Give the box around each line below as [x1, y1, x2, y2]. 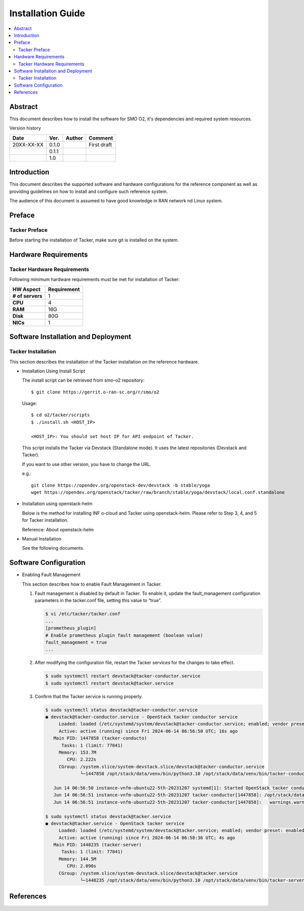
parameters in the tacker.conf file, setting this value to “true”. [34, 597, 162, 603]
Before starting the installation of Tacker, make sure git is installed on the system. [9, 237, 179, 243]
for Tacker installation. [22, 517, 68, 523]
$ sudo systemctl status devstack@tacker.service [45, 814, 171, 819]
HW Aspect [12, 286, 41, 293]
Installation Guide [9, 8, 86, 19]
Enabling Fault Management [22, 571, 81, 578]
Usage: [22, 400, 37, 407]
